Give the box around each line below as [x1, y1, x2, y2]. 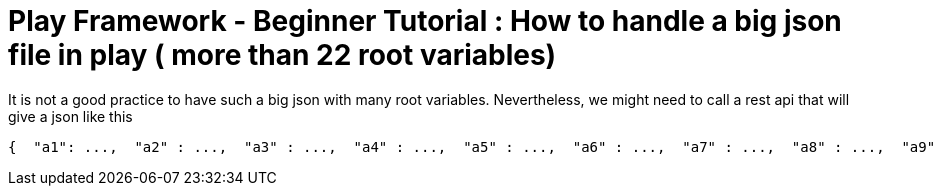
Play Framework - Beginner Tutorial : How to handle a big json [8, 4, 842, 38]
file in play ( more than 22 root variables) [8, 38, 557, 72]
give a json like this [8, 107, 133, 125]
